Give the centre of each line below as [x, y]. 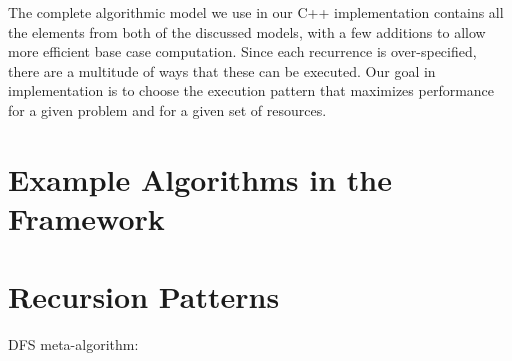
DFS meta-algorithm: [73, 344]
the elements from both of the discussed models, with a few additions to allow [247, 31]
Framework [86, 217]
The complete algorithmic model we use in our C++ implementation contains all [256, 12]
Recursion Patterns [144, 296]
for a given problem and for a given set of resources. [167, 109]
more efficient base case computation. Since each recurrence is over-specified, [242, 51]
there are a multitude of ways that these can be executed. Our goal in [222, 70]
